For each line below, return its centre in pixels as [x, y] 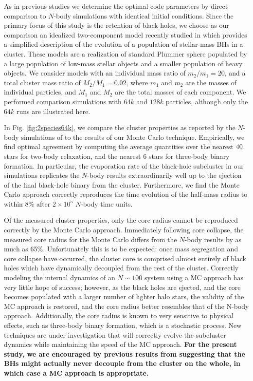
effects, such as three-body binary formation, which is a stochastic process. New [123, 325]
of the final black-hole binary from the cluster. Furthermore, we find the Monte [122, 184]
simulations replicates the [42, 175]
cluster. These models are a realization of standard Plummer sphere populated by [126, 53]
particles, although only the [207, 101]
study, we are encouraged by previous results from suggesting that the [125, 353]
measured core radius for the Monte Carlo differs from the [90, 239]
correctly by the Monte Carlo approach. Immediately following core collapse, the [124, 230]
